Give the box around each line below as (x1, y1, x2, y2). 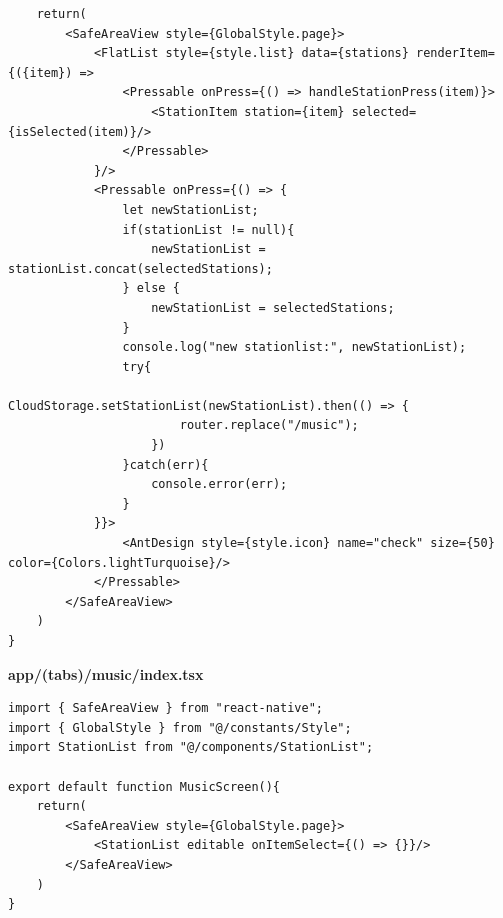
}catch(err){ (122, 457, 209, 472)
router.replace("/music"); (179, 418, 359, 433)
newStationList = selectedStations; (151, 300, 395, 315)
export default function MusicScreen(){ (8, 779, 281, 794)
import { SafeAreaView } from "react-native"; (8, 701, 323, 716)
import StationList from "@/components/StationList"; (8, 740, 374, 755)
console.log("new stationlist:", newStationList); (122, 340, 467, 355)
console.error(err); (151, 477, 288, 492)
